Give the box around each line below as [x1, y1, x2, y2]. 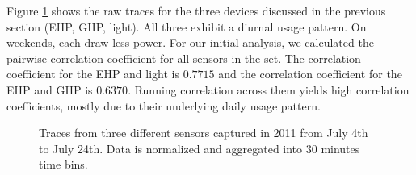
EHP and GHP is [6, 81, 93, 98]
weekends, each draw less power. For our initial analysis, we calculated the [6, 34, 374, 51]
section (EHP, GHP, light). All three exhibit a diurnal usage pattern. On [6, 18, 367, 35]
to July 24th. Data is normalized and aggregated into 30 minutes [39, 140, 360, 156]
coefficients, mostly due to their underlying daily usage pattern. [6, 97, 321, 114]
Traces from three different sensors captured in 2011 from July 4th [39, 124, 368, 141]
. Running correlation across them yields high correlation [128, 81, 410, 98]
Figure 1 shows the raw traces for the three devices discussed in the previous [6, 2, 386, 19]
